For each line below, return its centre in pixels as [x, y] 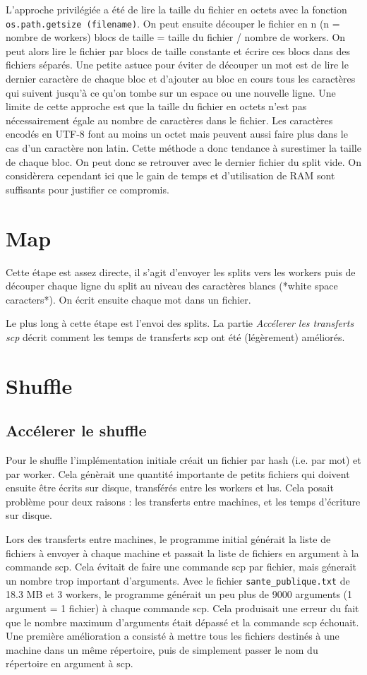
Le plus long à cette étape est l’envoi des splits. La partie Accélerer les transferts [180, 323]
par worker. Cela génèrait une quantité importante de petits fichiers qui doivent [178, 473]
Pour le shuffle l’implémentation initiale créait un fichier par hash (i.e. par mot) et [183, 460]
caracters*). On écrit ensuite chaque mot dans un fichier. [128, 299]
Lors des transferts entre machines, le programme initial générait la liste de [168, 539]
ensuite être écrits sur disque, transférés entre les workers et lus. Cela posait [170, 488]
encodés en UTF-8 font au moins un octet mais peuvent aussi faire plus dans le [177, 134]
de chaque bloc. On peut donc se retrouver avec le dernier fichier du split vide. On [183, 161]
